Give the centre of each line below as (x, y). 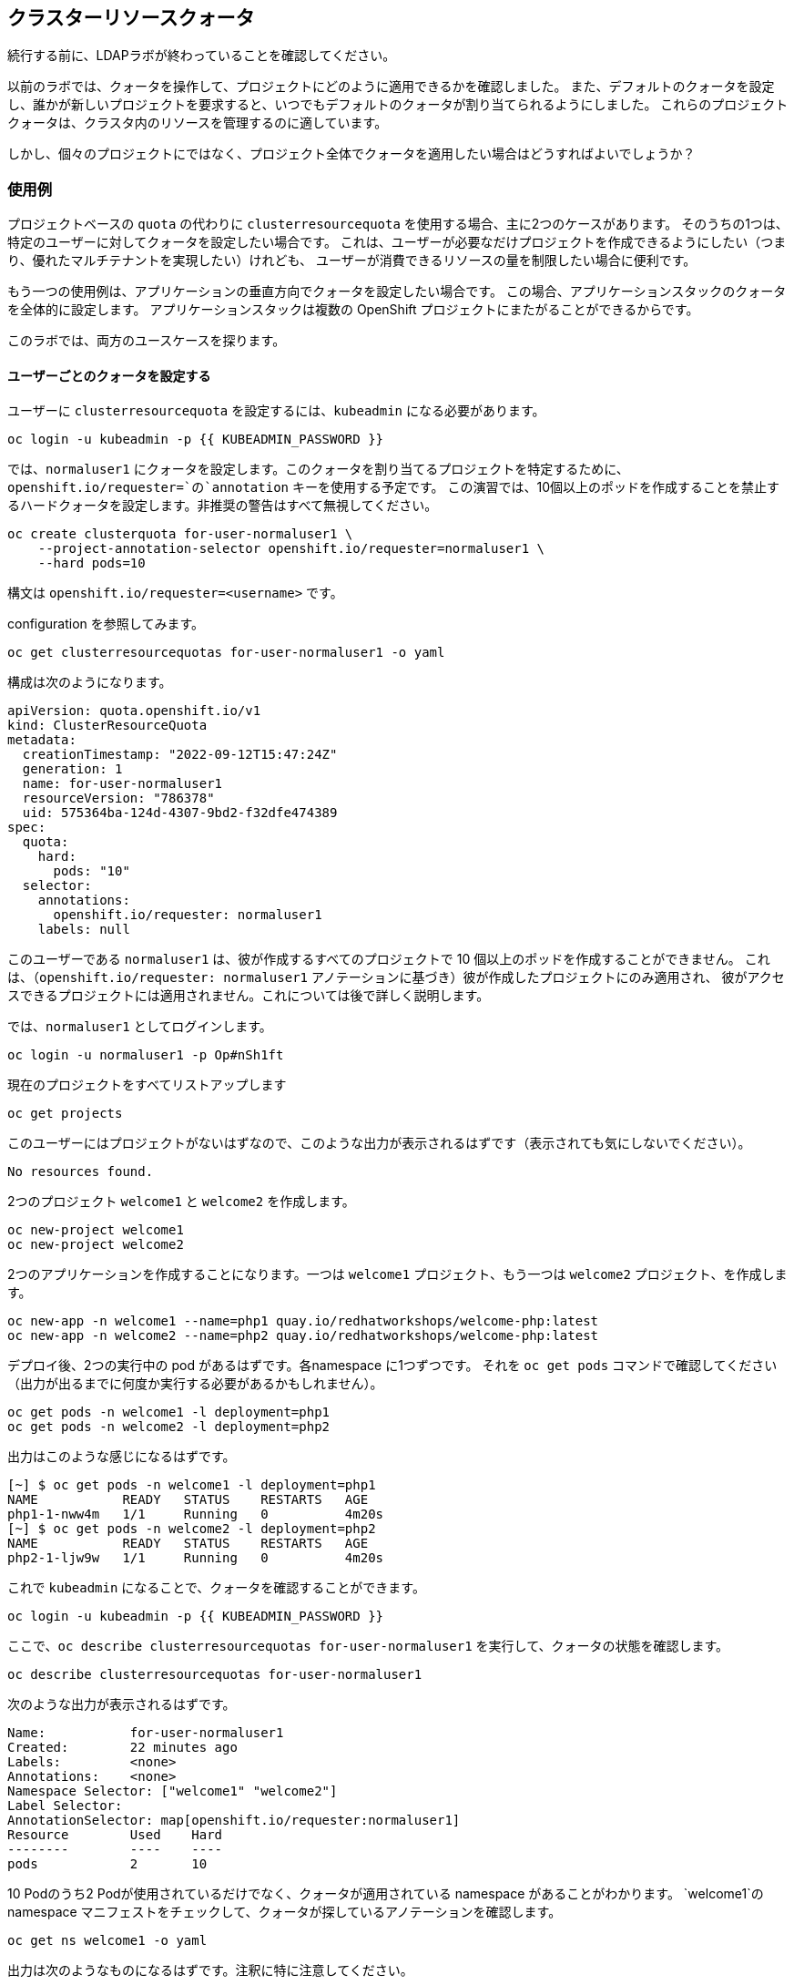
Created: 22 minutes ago (122, 1748)
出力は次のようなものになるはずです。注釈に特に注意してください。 (210, 1970)
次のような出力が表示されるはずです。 (122, 1704)
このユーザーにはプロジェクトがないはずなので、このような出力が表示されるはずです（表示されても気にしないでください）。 (379, 1143)
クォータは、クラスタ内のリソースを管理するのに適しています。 (198, 123)
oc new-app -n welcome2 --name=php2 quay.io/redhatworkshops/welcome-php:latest (303, 1336)
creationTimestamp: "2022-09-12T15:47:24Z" (180, 755)
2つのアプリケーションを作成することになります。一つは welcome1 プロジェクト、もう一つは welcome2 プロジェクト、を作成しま (397, 1274)
